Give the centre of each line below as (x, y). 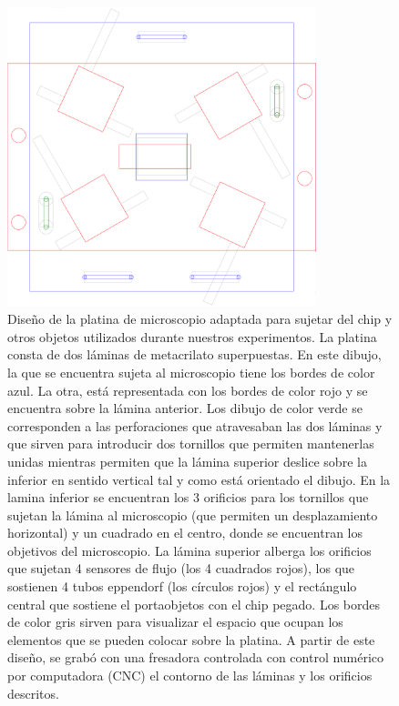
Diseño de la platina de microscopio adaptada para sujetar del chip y (200, 319)
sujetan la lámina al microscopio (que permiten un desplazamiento (193, 514)
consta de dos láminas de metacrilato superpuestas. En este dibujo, (194, 354)
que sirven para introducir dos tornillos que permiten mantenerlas (191, 444)
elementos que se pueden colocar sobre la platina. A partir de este (191, 639)
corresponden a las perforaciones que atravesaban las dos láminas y (195, 425)
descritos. (33, 693)
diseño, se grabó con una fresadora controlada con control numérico (196, 657)
